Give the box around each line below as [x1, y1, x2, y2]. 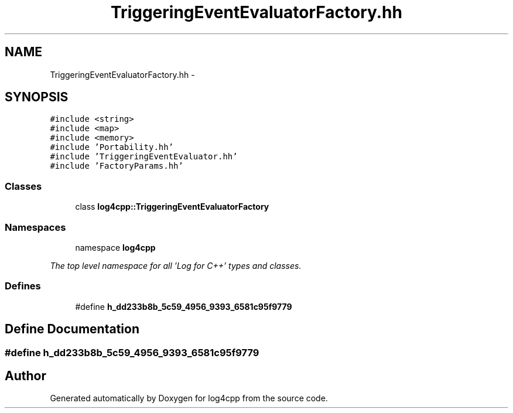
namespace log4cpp [75, 242, 156, 252]
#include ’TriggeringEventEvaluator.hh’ [50, 152, 238, 162]
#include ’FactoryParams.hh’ [50, 161, 183, 171]
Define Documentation [5, 322, 139, 337]
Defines [5, 280, 41, 292]
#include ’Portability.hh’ [50, 142, 174, 152]
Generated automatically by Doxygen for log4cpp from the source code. [50, 393, 328, 404]
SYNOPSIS [5, 90, 69, 105]
